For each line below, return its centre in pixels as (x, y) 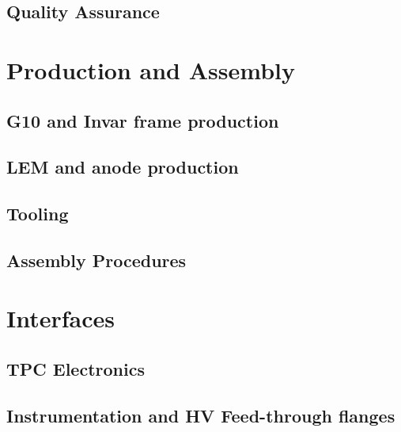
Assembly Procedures (96, 260)
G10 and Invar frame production (143, 120)
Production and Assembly (151, 69)
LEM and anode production (123, 167)
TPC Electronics (76, 369)
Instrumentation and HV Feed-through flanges (201, 415)
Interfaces (61, 318)
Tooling (38, 214)
